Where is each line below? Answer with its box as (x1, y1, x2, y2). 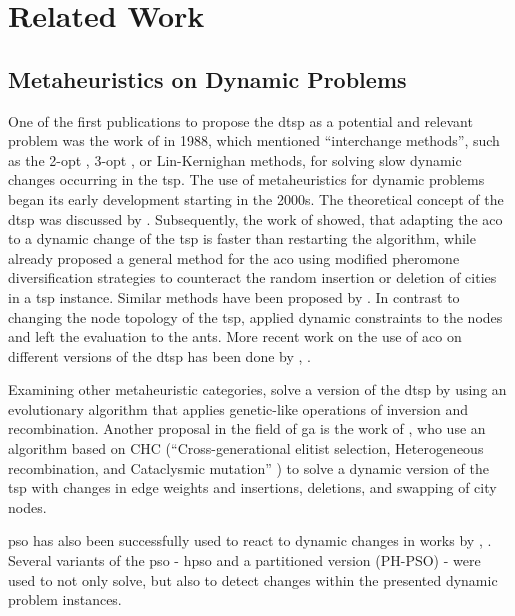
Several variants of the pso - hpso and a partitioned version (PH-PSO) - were (8, 550, 481, 571)
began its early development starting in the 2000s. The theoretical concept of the (8, 188, 504, 209)
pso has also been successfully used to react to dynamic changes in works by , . (8, 530, 492, 551)
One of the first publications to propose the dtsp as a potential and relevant (8, 110, 473, 131)
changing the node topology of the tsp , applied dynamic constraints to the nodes (8, 306, 503, 327)
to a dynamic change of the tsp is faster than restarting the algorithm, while (8, 228, 476, 249)
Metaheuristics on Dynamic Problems (8, 63, 407, 94)
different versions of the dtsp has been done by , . (8, 345, 311, 366)
